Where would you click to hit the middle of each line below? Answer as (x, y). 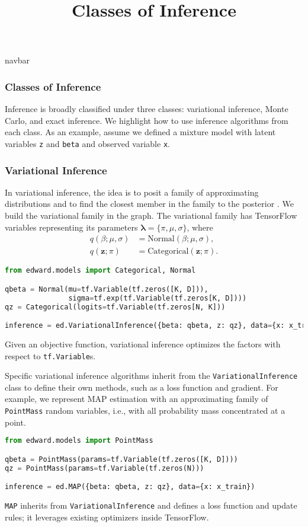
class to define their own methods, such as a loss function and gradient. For (142, 387)
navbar (17, 60)
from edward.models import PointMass (79, 441)
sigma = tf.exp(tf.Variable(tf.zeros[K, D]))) (158, 298)
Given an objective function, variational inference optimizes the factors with (143, 344)
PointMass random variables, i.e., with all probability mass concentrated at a (145, 411)
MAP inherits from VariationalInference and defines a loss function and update (151, 505)
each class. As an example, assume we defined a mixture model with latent (140, 132)
